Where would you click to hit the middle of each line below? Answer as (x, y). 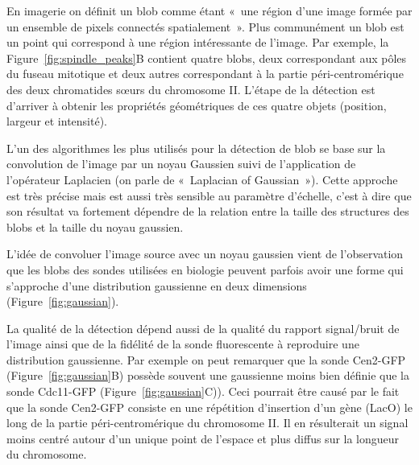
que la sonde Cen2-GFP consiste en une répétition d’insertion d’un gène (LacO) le (209, 407)
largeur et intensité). (57, 121)
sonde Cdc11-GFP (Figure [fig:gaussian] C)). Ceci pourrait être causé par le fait (203, 391)
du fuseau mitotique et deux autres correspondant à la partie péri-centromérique (205, 74)
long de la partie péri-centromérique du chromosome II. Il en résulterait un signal (207, 423)
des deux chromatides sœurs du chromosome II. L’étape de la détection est (191, 89)
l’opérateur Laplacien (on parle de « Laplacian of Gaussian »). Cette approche (202, 179)
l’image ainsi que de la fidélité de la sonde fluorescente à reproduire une (183, 344)
